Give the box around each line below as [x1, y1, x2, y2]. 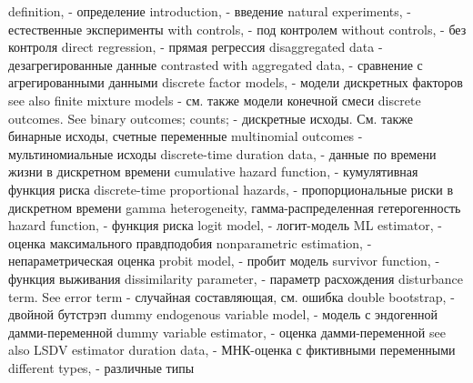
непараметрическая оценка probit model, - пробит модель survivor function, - [8, 251, 440, 270]
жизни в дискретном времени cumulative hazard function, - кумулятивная [8, 162, 418, 181]
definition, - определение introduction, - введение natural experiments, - [8, 2, 412, 20]
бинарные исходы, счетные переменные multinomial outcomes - [8, 126, 363, 146]
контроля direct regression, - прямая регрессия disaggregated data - [8, 37, 383, 56]
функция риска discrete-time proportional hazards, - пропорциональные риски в [8, 179, 454, 198]
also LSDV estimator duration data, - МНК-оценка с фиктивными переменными [8, 340, 456, 359]
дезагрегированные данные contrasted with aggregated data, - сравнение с [8, 55, 423, 74]
